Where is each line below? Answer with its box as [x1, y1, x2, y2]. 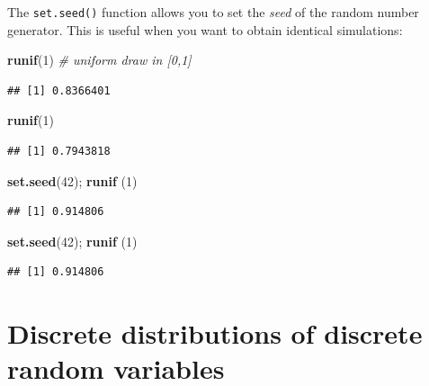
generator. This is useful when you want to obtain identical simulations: [7, 20, 403, 39]
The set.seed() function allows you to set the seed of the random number [7, 3, 419, 21]
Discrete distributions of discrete [7, 315, 423, 352]
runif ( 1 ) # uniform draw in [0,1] [7, 50, 192, 69]
